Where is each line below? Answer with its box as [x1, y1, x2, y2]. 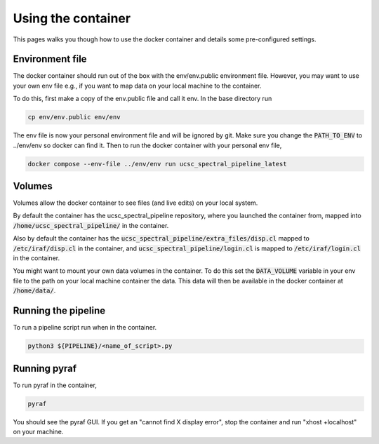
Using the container [13, 11, 131, 26]
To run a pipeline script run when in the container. [13, 323, 157, 332]
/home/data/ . [13, 286, 56, 295]
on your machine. [13, 427, 64, 436]
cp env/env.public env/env [27, 113, 121, 121]
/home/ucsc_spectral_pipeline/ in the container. [13, 221, 169, 229]
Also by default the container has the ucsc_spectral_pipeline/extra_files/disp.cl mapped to [13, 234, 310, 243]
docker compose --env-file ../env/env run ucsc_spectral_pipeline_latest [27, 160, 287, 168]
